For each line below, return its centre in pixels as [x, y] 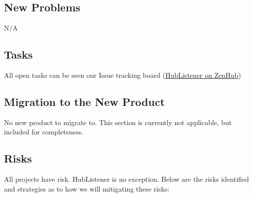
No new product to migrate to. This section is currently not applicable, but [118, 122]
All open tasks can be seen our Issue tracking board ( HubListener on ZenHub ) [123, 75]
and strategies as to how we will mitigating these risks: [87, 188]
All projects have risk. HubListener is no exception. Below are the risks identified [126, 179]
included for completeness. [44, 132]
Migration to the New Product [85, 101]
